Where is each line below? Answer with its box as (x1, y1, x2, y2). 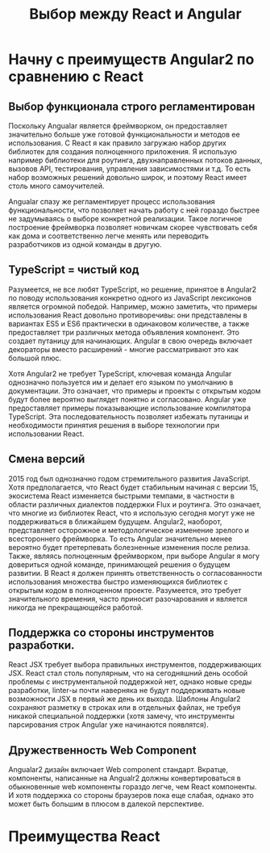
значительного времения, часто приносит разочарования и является (8, 594, 247, 603)
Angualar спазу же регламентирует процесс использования (8, 197, 215, 206)
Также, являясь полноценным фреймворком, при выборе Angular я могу (8, 551, 260, 561)
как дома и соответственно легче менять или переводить (8, 231, 210, 241)
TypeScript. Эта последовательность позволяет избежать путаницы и (8, 411, 249, 421)
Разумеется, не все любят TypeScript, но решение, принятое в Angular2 (8, 284, 257, 294)
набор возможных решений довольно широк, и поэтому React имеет (8, 173, 247, 182)
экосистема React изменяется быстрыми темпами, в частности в (8, 490, 235, 501)
